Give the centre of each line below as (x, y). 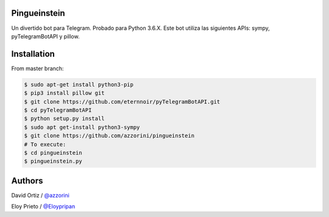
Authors (27, 181)
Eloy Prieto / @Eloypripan (43, 207)
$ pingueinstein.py (53, 161)
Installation (33, 54)
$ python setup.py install (64, 119)
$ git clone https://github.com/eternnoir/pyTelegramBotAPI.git (122, 101)
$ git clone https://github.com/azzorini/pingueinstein (109, 136)
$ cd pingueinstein (53, 153)
